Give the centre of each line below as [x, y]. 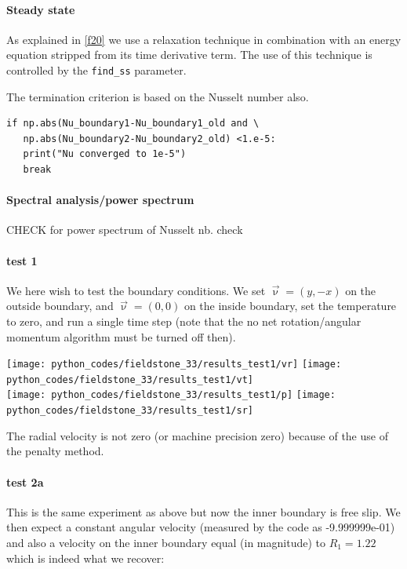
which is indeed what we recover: [85, 558]
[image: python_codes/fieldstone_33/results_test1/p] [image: [171, 395]
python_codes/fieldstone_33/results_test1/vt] [130, 379]
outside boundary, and [60, 306]
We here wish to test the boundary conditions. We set [136, 290]
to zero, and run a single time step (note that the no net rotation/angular [184, 321]
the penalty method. [55, 451]
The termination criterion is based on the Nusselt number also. [158, 96]
